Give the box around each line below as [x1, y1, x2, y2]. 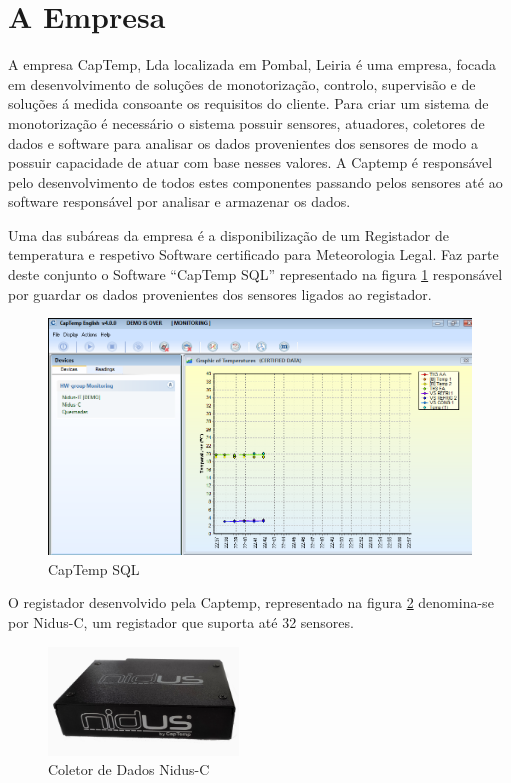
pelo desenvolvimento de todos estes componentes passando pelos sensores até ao [8, 171, 503, 192]
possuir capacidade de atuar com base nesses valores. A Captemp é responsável [8, 152, 493, 173]
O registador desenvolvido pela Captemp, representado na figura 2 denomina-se [8, 592, 494, 613]
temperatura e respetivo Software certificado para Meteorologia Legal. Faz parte [8, 244, 499, 265]
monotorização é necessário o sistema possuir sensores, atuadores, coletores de [8, 112, 485, 133]
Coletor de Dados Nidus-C [48, 759, 210, 780]
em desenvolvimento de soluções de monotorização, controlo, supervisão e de [8, 73, 476, 94]
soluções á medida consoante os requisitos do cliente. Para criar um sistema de [8, 93, 489, 114]
